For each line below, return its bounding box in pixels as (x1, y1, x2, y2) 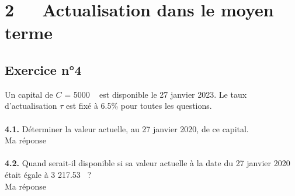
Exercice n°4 (5, 60, 82, 78)
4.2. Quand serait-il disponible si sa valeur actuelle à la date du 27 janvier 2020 (5, 157, 290, 169)
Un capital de (5, 88, 53, 100)
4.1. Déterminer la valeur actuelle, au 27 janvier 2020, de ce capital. (5, 122, 249, 135)
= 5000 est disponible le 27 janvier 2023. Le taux (64, 88, 247, 100)
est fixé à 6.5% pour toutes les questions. (66, 99, 212, 112)
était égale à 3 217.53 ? (5, 168, 92, 180)
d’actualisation (5, 99, 57, 112)
